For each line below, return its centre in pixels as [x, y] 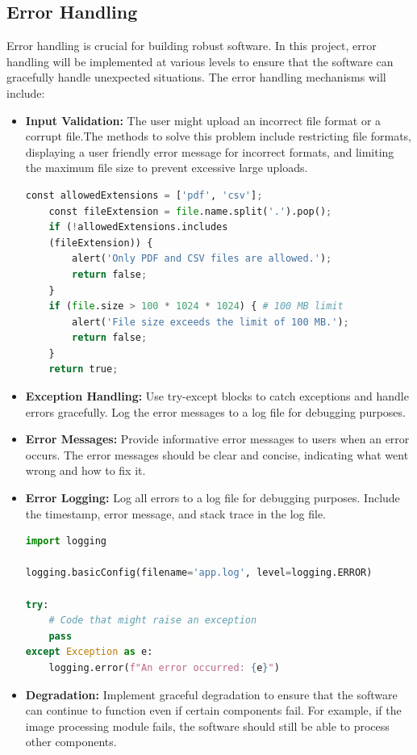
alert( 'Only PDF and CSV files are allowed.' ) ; [202, 259]
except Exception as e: [89, 652]
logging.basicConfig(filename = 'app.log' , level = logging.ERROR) [199, 573]
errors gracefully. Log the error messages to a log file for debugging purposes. [215, 411]
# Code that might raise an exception [153, 621]
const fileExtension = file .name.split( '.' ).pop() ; [190, 211]
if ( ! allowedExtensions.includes [138, 227]
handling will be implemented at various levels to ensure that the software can [200, 61]
